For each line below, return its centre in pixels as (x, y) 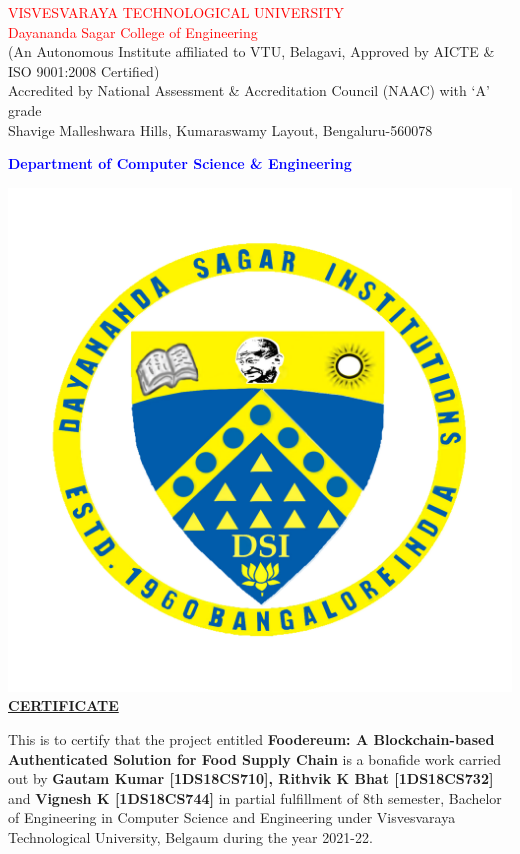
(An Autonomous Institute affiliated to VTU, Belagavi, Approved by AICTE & (251, 51)
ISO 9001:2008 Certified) (84, 70)
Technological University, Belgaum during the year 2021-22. (190, 836)
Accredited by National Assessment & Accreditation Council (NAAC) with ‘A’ (249, 90)
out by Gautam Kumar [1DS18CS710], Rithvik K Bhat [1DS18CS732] (251, 778)
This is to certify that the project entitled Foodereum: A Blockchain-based (251, 738)
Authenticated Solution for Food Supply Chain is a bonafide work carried (255, 758)
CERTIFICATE (63, 705)
